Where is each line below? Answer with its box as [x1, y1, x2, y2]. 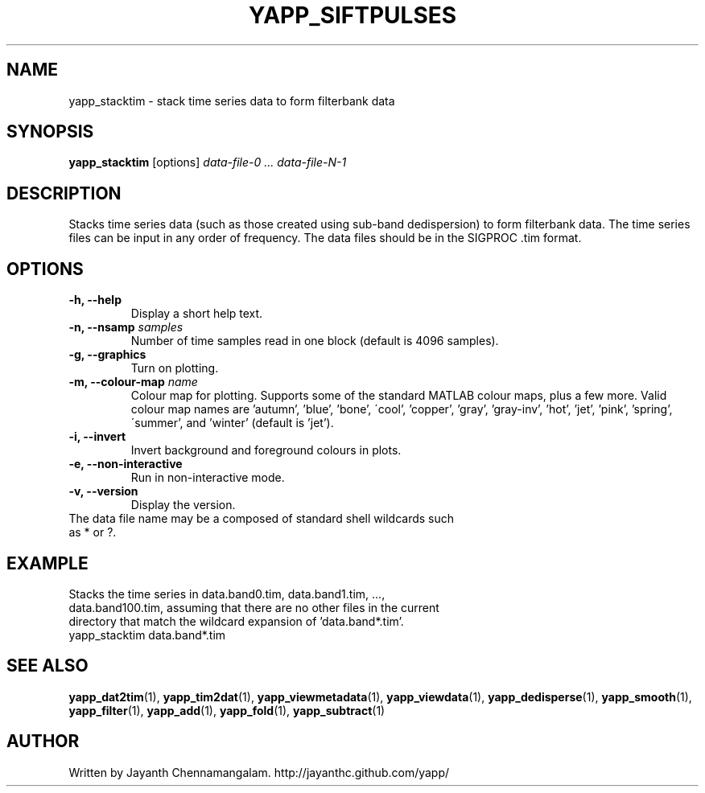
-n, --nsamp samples [68, 320, 183, 335]
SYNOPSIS [6, 121, 94, 142]
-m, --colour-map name [68, 375, 198, 389]
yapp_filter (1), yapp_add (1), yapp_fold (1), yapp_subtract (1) [68, 703, 385, 717]
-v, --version [68, 484, 138, 499]
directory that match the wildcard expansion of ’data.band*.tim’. [68, 614, 404, 628]
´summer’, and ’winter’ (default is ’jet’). [130, 416, 334, 430]
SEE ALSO [6, 655, 89, 676]
